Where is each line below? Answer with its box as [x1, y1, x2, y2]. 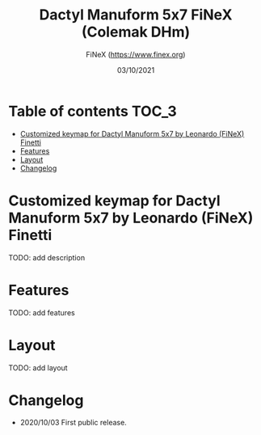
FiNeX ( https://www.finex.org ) [86, 49, 186, 59]
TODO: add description [8, 252, 86, 262]
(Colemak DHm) [81, 23, 191, 41]
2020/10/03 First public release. [19, 418, 127, 428]
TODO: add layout [8, 362, 68, 373]
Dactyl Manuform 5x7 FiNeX [39, 6, 233, 24]
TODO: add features [8, 307, 75, 317]
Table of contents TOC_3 [8, 102, 178, 120]
